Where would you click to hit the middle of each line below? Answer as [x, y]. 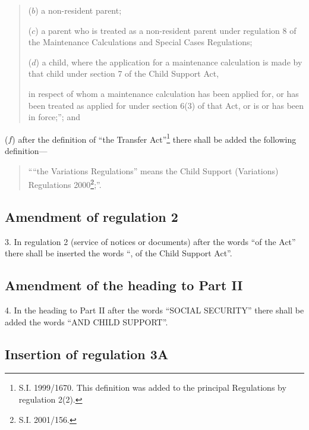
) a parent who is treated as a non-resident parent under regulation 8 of [166, 30]
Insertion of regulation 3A [87, 354]
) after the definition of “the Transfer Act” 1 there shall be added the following [154, 138]
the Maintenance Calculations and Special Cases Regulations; [140, 42]
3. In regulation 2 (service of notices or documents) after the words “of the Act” [150, 241]
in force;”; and [54, 117]
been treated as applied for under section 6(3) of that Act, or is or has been [166, 105]
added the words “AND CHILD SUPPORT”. [86, 321]
